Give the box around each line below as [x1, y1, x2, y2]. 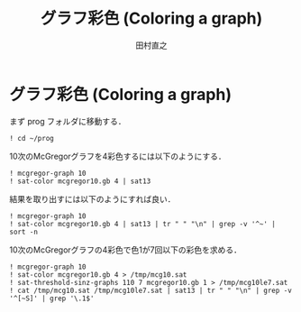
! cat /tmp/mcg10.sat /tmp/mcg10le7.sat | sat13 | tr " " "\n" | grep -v [9, 286, 293, 295]
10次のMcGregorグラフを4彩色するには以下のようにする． [9, 151, 227, 161]
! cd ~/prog [9, 133, 54, 142]
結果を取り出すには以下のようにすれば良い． [9, 193, 176, 204]
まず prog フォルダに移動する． [9, 115, 126, 126]
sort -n [9, 227, 39, 236]
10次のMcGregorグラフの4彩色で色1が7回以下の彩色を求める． [9, 244, 242, 255]
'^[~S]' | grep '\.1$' [9, 294, 95, 303]
